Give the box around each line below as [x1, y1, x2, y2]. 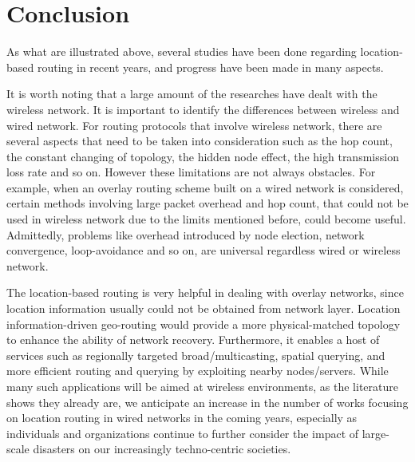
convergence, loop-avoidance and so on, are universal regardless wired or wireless [6, 242, 401, 259]
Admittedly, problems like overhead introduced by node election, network [6, 226, 365, 243]
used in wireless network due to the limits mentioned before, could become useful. [6, 211, 406, 227]
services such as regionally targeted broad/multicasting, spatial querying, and [6, 346, 385, 363]
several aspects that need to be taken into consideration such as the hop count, [6, 132, 393, 149]
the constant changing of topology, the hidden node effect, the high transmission [6, 148, 399, 164]
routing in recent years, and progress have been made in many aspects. [37, 58, 384, 75]
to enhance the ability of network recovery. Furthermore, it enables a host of [6, 331, 380, 348]
